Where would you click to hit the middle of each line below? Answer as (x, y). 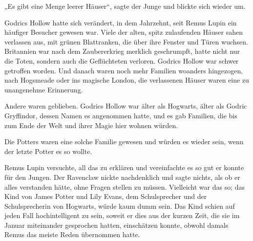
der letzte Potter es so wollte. (48, 151)
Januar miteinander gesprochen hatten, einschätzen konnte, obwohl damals (116, 225)
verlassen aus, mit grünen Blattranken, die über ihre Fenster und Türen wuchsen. (126, 41)
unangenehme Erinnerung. (44, 89)
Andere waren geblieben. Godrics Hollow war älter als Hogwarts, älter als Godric (126, 106)
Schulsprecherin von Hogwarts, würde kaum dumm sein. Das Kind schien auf (120, 206)
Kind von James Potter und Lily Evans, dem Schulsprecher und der (106, 196)
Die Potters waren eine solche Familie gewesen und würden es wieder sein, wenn (124, 142)
